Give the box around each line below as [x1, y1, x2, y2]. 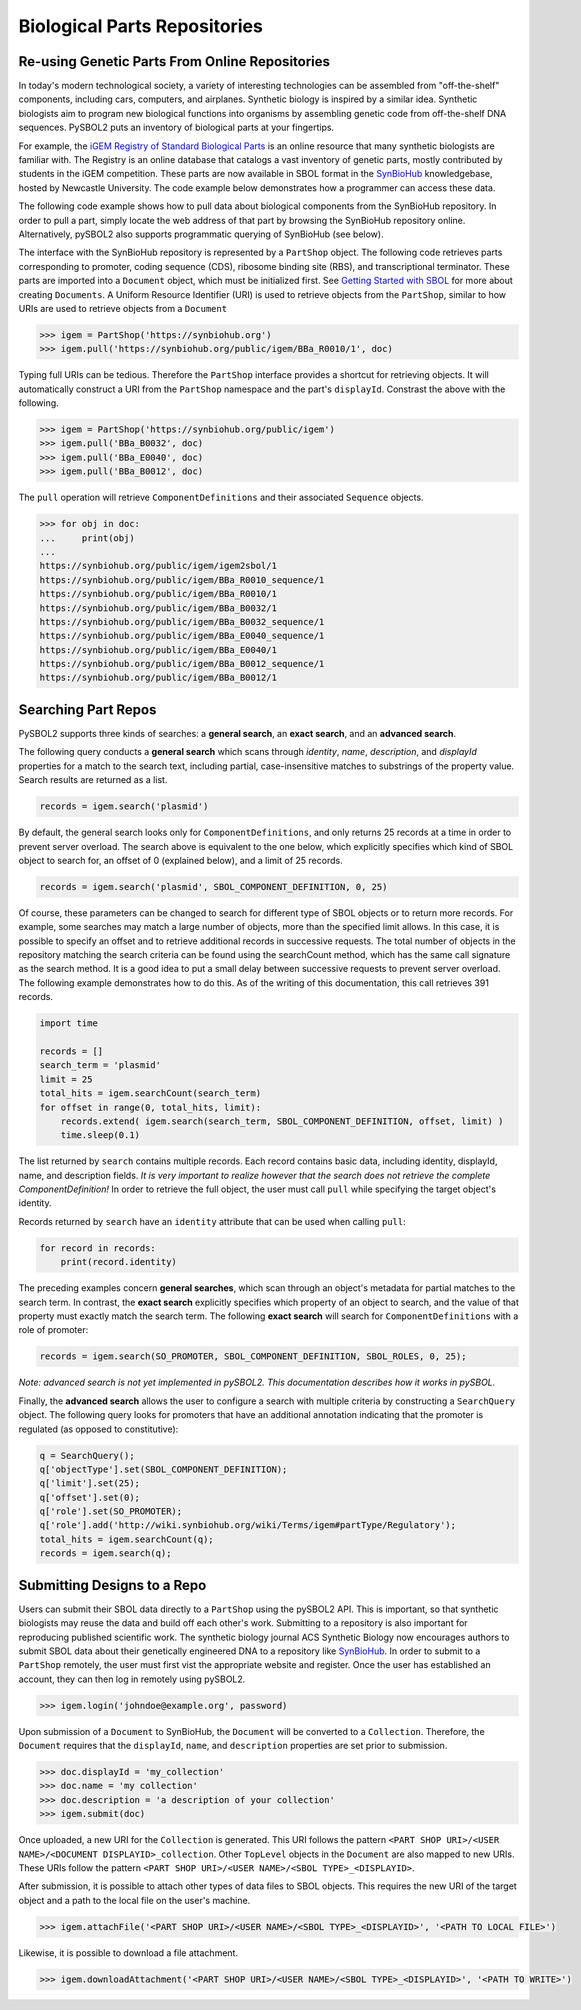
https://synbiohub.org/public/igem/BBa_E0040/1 [39, 644, 277, 655]
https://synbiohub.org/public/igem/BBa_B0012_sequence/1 [39, 658, 325, 670]
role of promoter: [18, 1324, 89, 1336]
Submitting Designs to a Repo [18, 1576, 207, 1594]
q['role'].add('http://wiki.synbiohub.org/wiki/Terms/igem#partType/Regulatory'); [39, 1520, 457, 1531]
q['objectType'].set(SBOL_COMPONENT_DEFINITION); [39, 1463, 288, 1475]
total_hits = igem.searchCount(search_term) [39, 1088, 262, 1099]
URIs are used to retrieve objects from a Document [18, 302, 228, 314]
